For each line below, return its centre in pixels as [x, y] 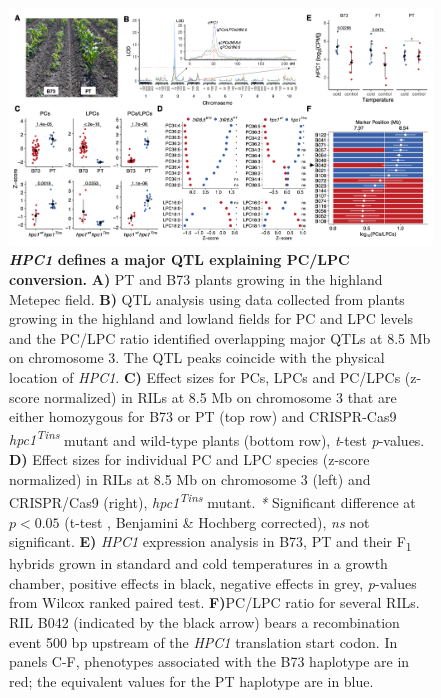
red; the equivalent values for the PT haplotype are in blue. [191, 680]
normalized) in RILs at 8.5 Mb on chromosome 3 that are [220, 396]
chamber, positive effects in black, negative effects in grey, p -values [213, 582]
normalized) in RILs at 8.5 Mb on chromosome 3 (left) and [190, 478]
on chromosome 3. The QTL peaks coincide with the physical [197, 357]
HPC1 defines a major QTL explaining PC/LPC [179, 259]
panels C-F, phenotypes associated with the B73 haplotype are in [209, 661]
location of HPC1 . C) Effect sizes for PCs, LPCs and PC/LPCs [205, 377]
